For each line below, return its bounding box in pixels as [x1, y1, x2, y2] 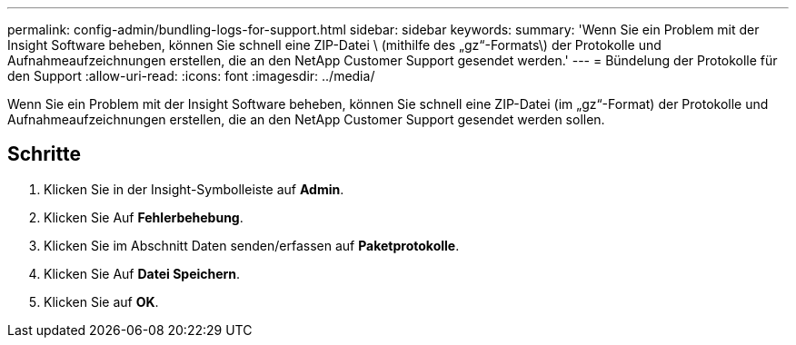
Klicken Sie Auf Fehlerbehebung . [44, 209, 244, 225]
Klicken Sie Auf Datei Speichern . [44, 265, 241, 281]
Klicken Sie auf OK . [44, 293, 159, 310]
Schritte [7, 143, 81, 166]
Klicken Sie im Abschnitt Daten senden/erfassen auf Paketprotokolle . [44, 237, 460, 253]
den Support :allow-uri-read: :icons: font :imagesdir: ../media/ [7, 68, 375, 84]
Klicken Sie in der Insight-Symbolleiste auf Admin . [44, 181, 344, 197]
